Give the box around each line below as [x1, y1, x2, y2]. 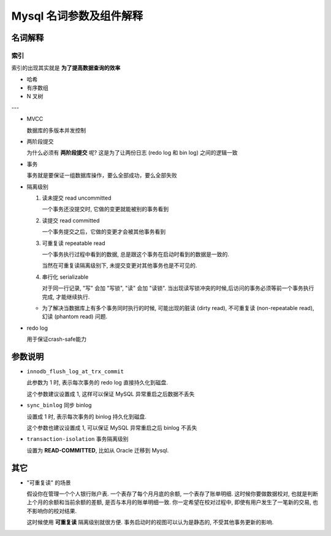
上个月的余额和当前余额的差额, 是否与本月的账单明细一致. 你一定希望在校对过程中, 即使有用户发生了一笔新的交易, [26, 499, 311, 506]
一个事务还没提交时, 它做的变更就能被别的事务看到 [42, 206, 169, 213]
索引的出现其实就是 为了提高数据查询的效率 [11, 64, 121, 72]
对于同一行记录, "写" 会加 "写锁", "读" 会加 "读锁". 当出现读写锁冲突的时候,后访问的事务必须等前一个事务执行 [42, 284, 314, 292]
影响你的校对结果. [31, 507, 77, 515]
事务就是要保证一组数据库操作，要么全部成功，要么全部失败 [26, 172, 177, 179]
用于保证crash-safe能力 [26, 335, 87, 343]
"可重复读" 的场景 [26, 479, 71, 486]
